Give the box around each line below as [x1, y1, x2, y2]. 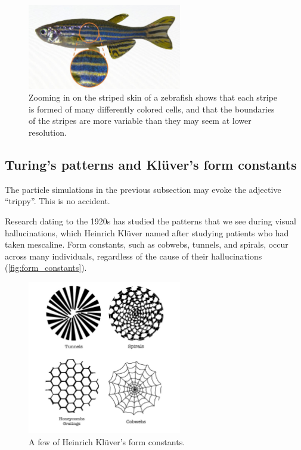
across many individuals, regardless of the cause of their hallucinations [5, 249, 262, 262]
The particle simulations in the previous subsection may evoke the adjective [5, 183, 281, 195]
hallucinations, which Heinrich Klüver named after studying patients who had [5, 226, 289, 239]
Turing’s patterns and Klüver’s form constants [5, 155, 297, 173]
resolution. [29, 126, 67, 138]
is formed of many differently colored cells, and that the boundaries [29, 102, 275, 115]
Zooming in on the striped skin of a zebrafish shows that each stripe [29, 91, 278, 104]
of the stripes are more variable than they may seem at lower [29, 114, 252, 127]
